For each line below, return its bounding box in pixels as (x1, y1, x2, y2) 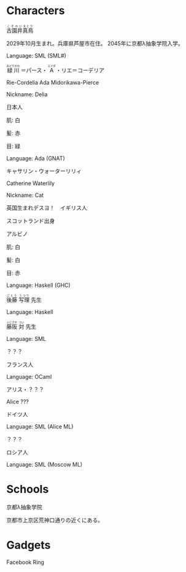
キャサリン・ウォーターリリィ (6, 167, 82, 175)
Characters (6, 4, 65, 18)
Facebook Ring (6, 559, 45, 566)
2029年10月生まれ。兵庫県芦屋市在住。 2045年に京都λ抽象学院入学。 (6, 39, 184, 47)
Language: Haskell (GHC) (6, 281, 71, 289)
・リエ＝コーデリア (56, 66, 105, 74)
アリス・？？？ (6, 386, 44, 393)
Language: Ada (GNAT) (6, 154, 66, 162)
